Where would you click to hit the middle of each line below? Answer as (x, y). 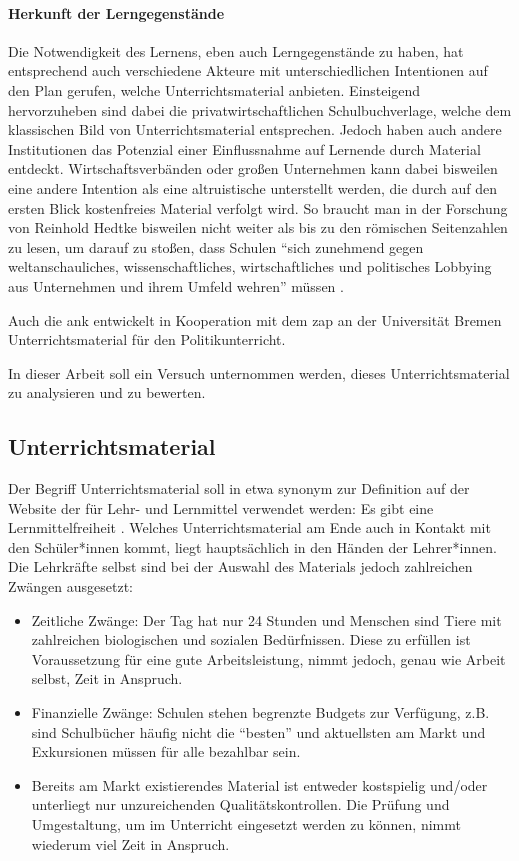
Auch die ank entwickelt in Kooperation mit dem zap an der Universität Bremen (255, 319)
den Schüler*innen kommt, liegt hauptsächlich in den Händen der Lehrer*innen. (252, 546)
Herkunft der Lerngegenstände (116, 12)
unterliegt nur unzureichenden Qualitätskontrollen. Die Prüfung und (240, 804)
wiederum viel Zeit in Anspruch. (130, 843)
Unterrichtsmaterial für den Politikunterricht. (147, 339)
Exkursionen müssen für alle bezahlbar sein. (166, 751)
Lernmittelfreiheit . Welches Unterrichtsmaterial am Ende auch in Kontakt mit (249, 527)
